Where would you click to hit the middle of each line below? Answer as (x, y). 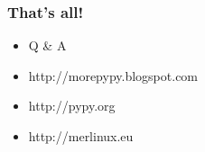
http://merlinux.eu (81, 136)
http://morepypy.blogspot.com (113, 75)
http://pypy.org (72, 106)
